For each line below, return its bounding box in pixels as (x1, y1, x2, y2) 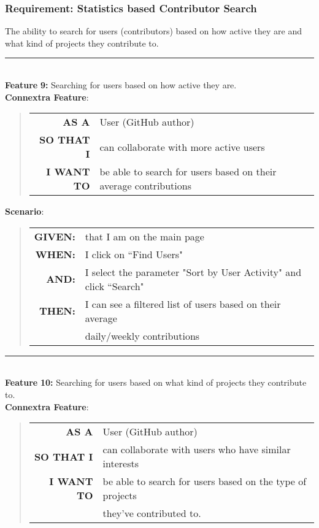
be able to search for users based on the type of (102, 474, 307, 489)
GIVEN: (34, 229, 75, 243)
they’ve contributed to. (102, 506, 201, 521)
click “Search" (85, 278, 144, 293)
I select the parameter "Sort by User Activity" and (85, 264, 302, 279)
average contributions (99, 178, 191, 193)
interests (102, 456, 139, 471)
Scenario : (5, 205, 44, 218)
